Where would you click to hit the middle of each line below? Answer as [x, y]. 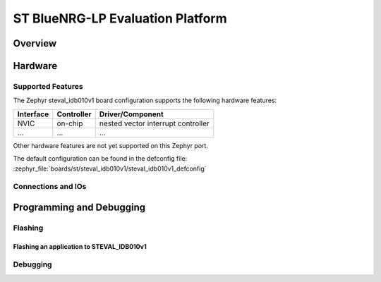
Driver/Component [131, 114]
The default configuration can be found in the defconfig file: [100, 159]
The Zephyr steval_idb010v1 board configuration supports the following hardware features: [145, 100]
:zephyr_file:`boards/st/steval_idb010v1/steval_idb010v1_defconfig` [110, 168]
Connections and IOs [50, 187]
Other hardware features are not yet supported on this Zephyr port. [110, 145]
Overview [35, 43]
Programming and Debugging [79, 207]
